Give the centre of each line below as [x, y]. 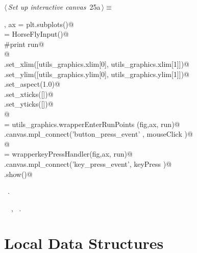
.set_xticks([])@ [29, 94]
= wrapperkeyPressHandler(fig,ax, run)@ [68, 154]
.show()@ [18, 174]
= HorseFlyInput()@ [36, 34]
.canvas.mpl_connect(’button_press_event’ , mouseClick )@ [98, 134]
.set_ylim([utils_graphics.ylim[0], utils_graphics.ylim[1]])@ [97, 74]
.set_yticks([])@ [29, 104]
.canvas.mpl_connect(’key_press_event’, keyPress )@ [88, 163]
